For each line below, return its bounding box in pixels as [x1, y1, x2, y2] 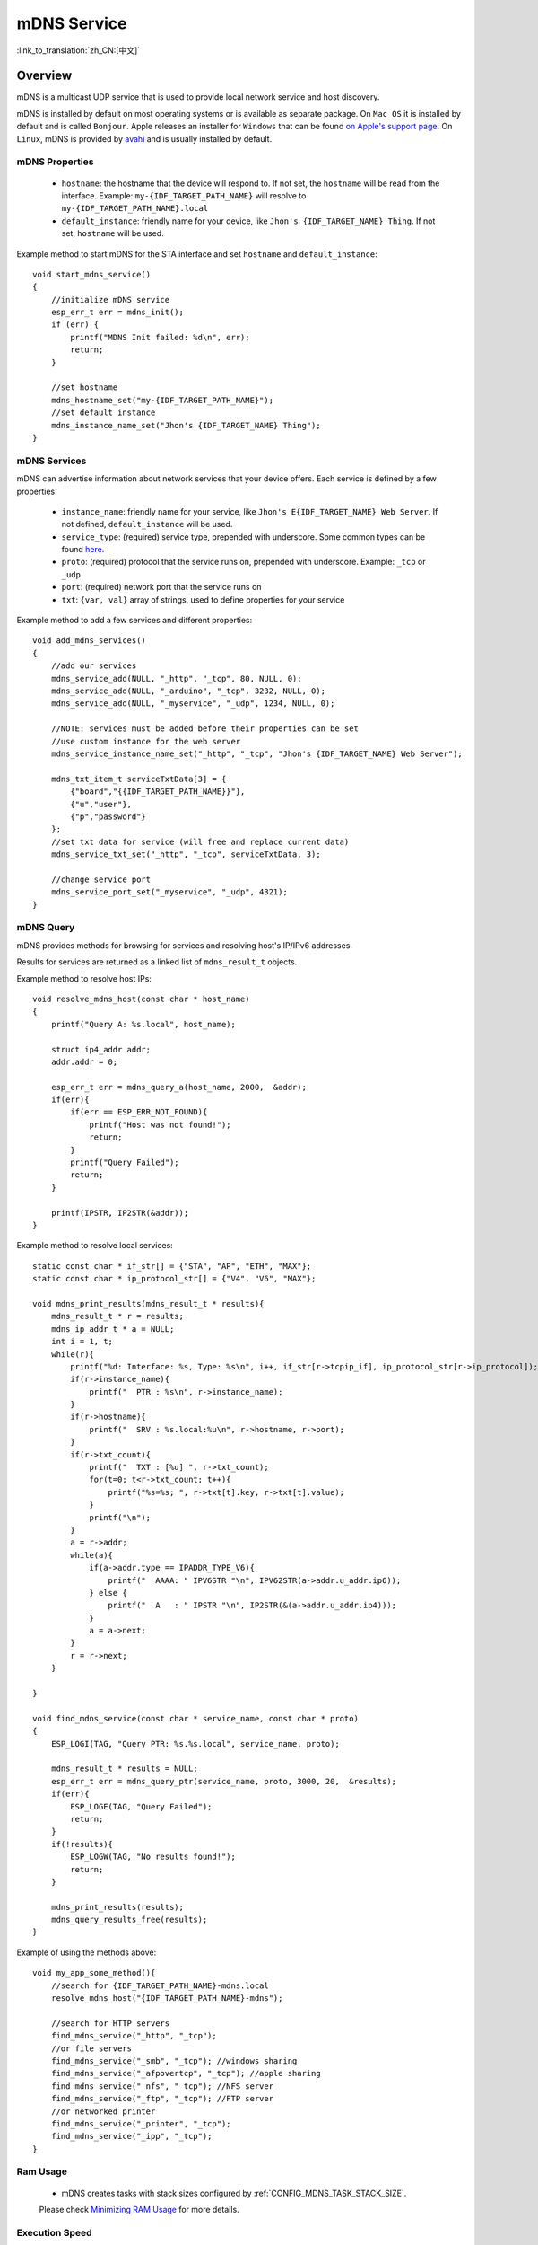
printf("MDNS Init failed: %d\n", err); [70, 332, 250, 342]
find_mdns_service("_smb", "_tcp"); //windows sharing [50, 2056, 298, 2065]
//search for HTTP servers [50, 2018, 170, 2029]
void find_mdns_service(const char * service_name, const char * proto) [32, 1713, 359, 1723]
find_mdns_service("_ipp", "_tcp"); [50, 2131, 213, 2142]
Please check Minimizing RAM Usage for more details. [39, 2205, 239, 2215]
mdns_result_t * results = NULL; [50, 1764, 199, 1774]
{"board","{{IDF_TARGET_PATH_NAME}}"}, [70, 787, 246, 797]
